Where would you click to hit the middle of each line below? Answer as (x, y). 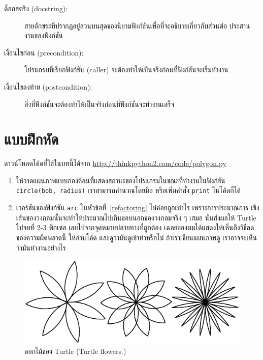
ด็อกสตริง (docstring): (36, 8)
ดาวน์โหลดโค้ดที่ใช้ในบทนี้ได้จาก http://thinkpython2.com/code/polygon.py (115, 163)
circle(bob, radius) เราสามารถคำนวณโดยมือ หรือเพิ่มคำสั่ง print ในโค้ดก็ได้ (128, 190)
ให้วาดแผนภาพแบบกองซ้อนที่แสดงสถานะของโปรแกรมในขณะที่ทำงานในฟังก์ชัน (121, 180)
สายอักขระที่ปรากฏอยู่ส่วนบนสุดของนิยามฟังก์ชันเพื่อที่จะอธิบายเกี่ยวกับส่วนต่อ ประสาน (137, 25)
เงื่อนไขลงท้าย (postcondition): (48, 86)
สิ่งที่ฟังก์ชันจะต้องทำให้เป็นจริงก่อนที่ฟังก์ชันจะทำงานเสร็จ (100, 104)
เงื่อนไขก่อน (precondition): (44, 52)
